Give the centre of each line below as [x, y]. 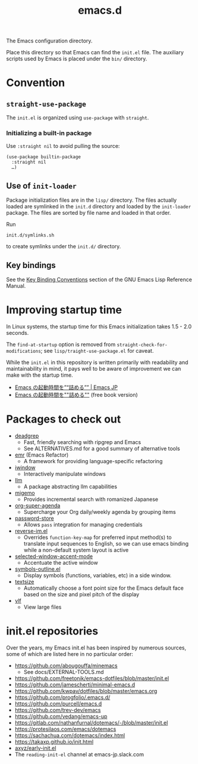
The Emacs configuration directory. [49, 41]
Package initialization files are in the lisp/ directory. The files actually [92, 200]
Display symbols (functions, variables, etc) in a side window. [98, 575]
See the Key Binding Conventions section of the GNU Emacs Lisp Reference [99, 280]
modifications [24, 352]
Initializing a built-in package [49, 133]
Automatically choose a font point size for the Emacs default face [104, 588]
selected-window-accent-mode [54, 556]
